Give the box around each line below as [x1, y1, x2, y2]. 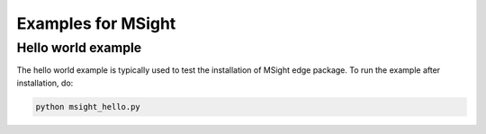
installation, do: [16, 77, 74, 88]
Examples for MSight [16, 13, 176, 33]
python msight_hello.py [35, 102, 141, 112]
